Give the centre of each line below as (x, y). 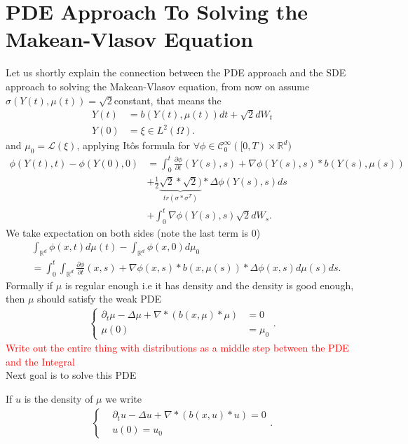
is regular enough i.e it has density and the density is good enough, (209, 285)
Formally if (29, 285)
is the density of (59, 398)
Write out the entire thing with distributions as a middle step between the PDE (177, 348)
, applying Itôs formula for (133, 145)
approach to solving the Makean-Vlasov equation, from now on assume (158, 86)
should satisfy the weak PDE (100, 299)
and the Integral (40, 361)
